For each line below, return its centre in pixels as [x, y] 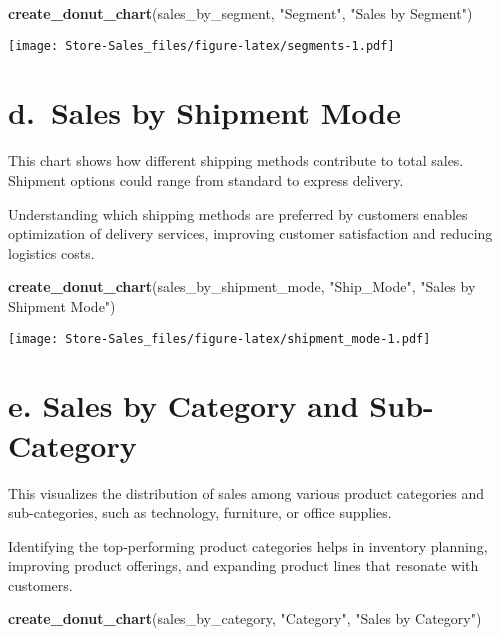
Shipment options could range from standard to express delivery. [206, 179]
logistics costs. [51, 252]
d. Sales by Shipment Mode [204, 112]
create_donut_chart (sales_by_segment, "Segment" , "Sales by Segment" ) [240, 13]
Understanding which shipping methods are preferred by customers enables [238, 213]
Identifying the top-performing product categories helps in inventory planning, [248, 545]
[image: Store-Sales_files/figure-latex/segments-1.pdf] [201, 45]
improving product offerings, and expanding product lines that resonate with [243, 565]
